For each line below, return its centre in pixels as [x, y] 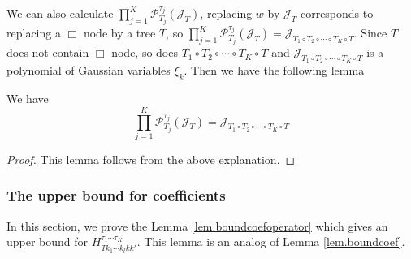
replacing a [34, 33]
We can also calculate [60, 13]
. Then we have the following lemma [274, 70]
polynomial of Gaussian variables [89, 70]
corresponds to [337, 13]
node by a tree [119, 33]
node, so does [145, 52]
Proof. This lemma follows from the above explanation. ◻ [151, 159]
